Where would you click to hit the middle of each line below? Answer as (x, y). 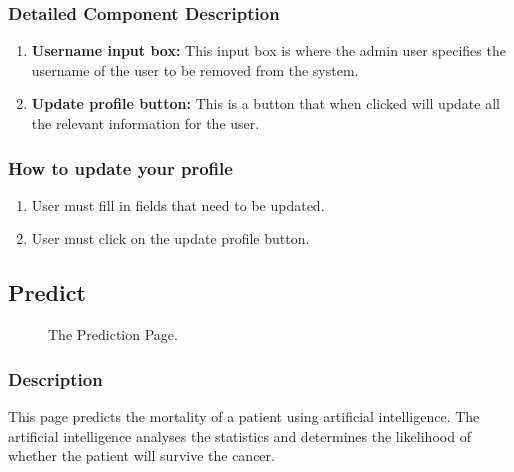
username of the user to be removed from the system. (195, 69)
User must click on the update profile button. (170, 238)
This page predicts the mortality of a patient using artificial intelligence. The (244, 416)
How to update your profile (120, 167)
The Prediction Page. (113, 334)
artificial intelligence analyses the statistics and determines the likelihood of (239, 435)
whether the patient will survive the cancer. (141, 455)
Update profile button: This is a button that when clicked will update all (265, 103)
